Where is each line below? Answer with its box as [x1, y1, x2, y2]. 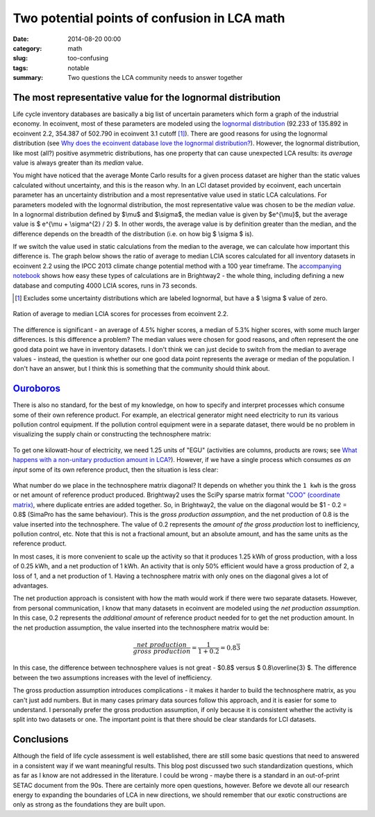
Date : [12, 35, 29, 43]
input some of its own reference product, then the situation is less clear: [12, 465, 219, 474]
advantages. [12, 581, 49, 590]
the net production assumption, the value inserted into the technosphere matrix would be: [12, 623, 270, 632]
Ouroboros [12, 383, 60, 395]
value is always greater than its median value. [12, 158, 144, 167]
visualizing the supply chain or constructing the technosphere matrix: [12, 430, 212, 438]
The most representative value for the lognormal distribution [12, 91, 281, 104]
